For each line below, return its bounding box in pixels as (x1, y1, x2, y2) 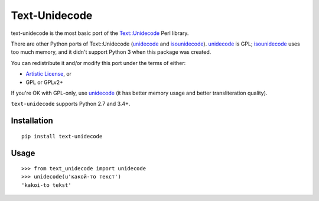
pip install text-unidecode (21, 133, 103, 140)
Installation (11, 116, 53, 126)
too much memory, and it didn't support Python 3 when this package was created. (11, 48, 211, 56)
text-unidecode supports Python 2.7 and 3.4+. (11, 100, 131, 108)
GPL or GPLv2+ (25, 79, 63, 86)
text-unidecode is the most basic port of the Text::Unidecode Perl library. (11, 30, 189, 37)
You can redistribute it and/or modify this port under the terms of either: (11, 59, 186, 66)
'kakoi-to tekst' (21, 181, 71, 189)
